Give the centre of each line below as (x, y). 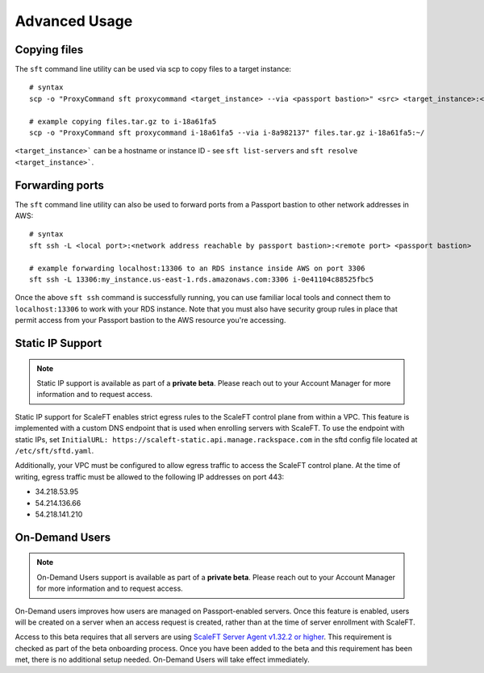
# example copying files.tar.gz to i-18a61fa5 (123, 121)
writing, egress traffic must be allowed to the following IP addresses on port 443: (150, 477)
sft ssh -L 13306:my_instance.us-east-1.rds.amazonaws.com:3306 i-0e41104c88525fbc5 (202, 280)
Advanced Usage (74, 21)
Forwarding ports (59, 185)
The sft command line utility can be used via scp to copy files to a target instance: (153, 69)
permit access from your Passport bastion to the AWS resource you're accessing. (150, 320)
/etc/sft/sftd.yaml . (54, 450)
